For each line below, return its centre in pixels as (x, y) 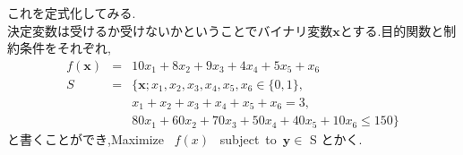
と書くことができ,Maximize (86, 139)
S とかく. (336, 139)
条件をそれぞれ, (65, 48)
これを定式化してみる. (72, 13)
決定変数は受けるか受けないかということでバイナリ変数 (170, 30)
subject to (248, 139)
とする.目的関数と (392, 30)
